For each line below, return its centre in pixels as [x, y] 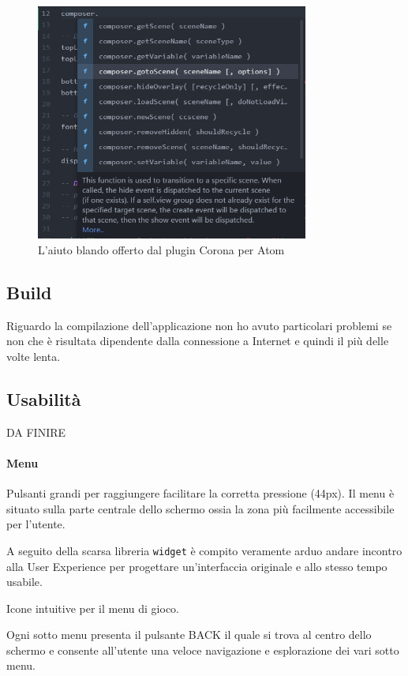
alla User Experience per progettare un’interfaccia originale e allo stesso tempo [197, 566]
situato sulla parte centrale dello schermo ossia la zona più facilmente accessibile [200, 508]
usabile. [24, 582]
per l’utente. [36, 524]
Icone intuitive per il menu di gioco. [93, 608]
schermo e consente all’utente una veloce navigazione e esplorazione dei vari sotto [203, 650]
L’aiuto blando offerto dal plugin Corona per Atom [161, 249]
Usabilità [44, 398]
